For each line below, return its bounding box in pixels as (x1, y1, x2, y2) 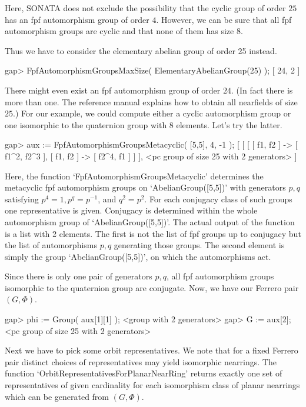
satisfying (5, 192, 39, 205)
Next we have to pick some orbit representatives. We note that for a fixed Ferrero (5, 344, 298, 356)
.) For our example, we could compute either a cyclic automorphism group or (13, 107, 291, 119)
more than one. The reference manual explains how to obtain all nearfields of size (5, 95, 298, 108)
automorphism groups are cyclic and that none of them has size (5, 25, 234, 37)
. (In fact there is (231, 84, 293, 96)
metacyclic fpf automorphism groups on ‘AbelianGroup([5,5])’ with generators (5, 181, 286, 194)
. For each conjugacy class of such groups (144, 192, 292, 205)
